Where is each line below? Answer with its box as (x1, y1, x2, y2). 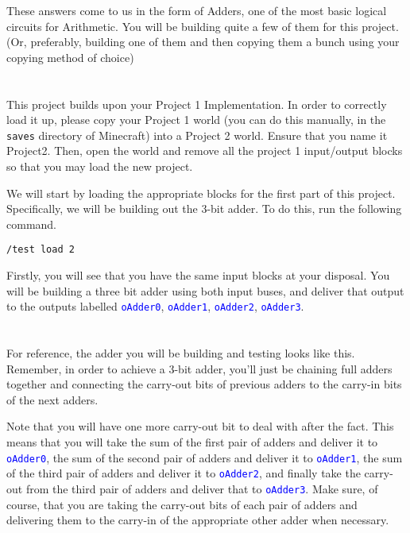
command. (6, 215, 56, 232)
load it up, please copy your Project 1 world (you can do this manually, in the (6, 111, 386, 128)
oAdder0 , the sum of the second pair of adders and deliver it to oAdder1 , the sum (6, 449, 403, 465)
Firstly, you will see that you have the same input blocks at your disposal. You (6, 267, 390, 284)
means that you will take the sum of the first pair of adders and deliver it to (6, 434, 378, 450)
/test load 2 (6, 244, 75, 256)
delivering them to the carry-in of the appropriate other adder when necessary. (6, 512, 389, 528)
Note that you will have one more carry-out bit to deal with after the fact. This (6, 418, 394, 435)
